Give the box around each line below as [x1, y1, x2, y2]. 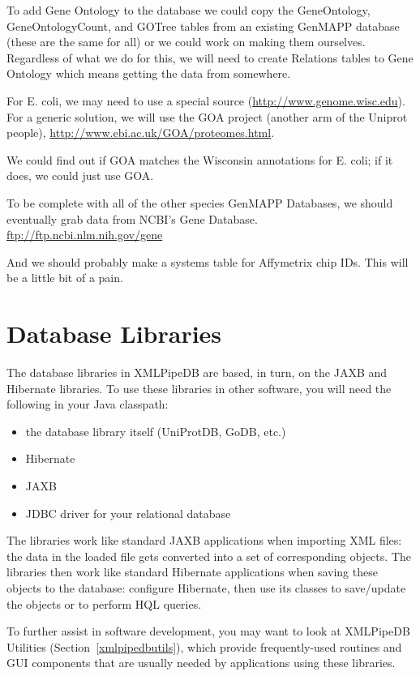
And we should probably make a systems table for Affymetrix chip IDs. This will [6, 253, 409, 270]
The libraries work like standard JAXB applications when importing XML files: [6, 532, 402, 549]
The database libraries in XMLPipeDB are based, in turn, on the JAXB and [6, 364, 388, 381]
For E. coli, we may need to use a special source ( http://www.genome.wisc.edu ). [6, 92, 405, 109]
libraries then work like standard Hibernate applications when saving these [6, 563, 378, 580]
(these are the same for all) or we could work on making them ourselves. [6, 33, 366, 50]
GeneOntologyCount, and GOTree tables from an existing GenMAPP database [6, 17, 400, 34]
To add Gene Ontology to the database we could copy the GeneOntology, [6, 2, 371, 18]
